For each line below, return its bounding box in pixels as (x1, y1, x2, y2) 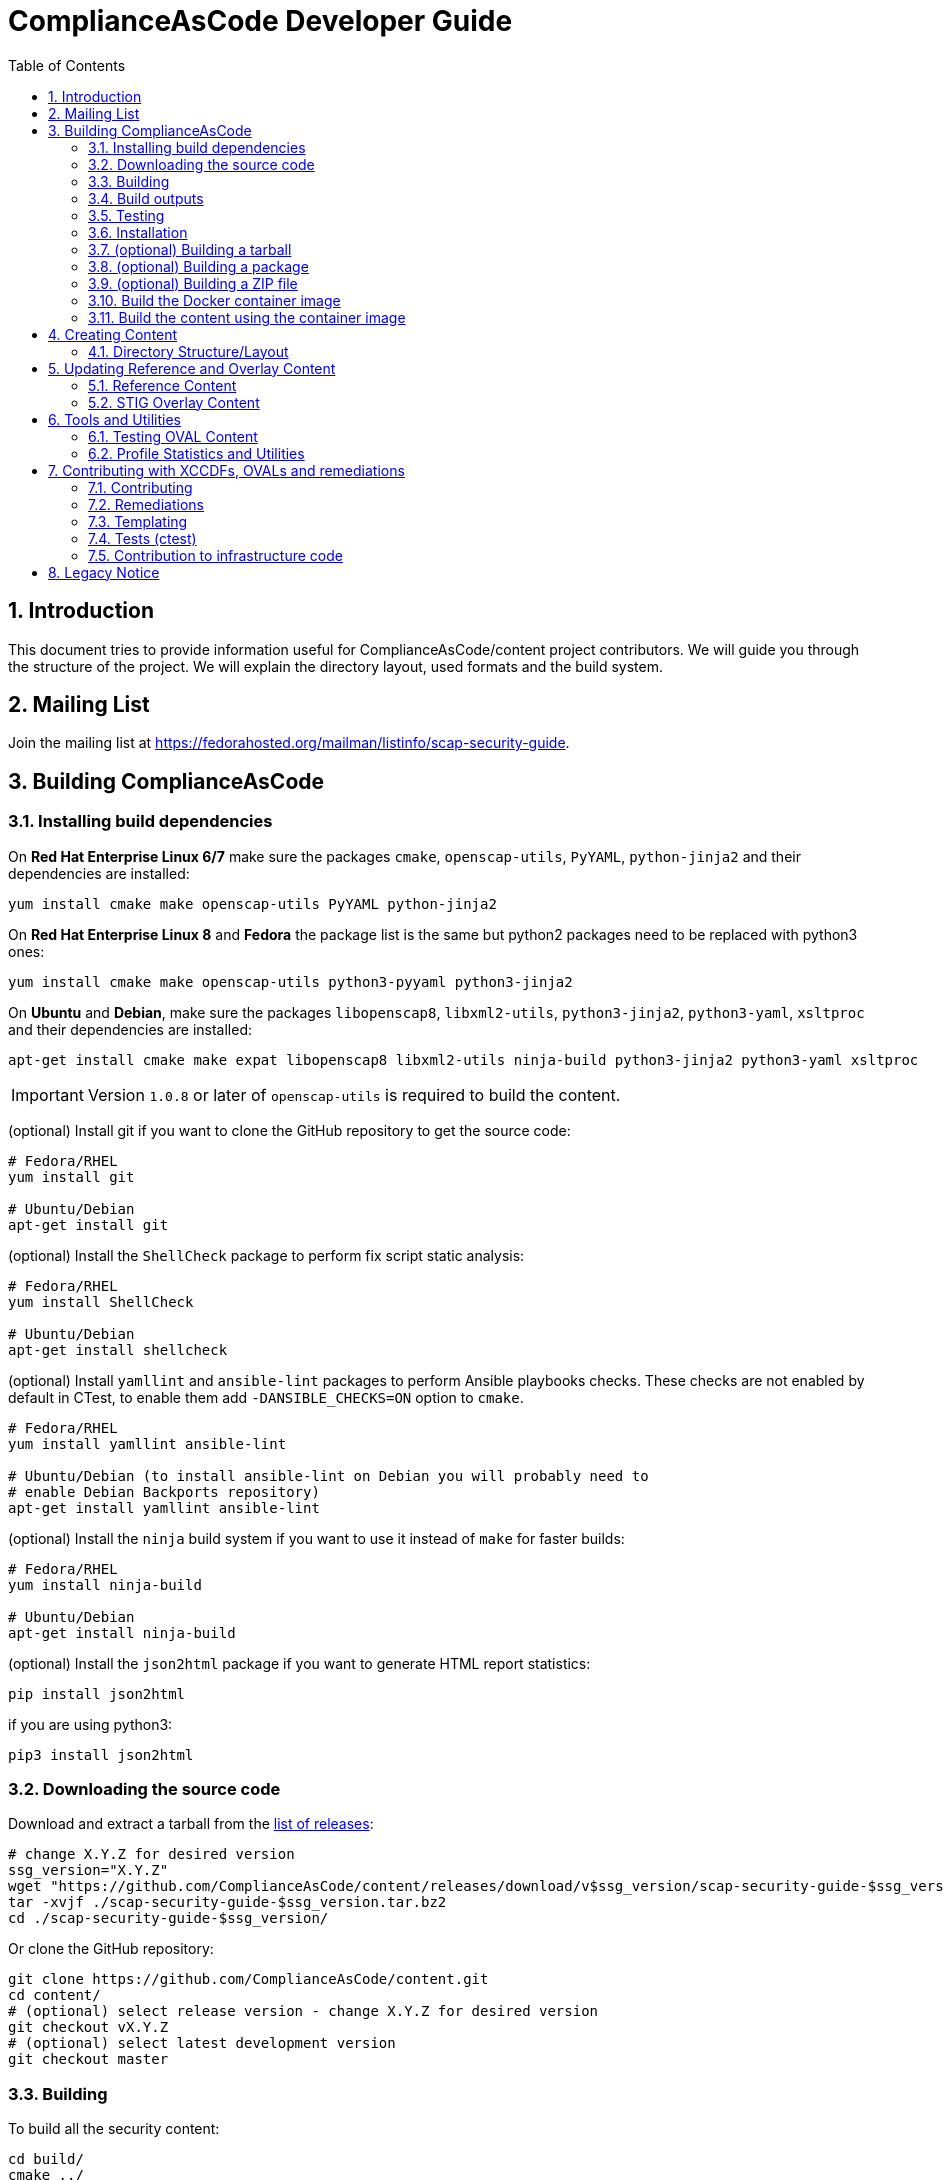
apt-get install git (8, 1216, 169, 1233)
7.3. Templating (88, 512, 188, 530)
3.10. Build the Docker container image (88, 291, 341, 309)
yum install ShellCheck (8, 1293, 194, 1310)
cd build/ (8, 2151, 84, 2168)
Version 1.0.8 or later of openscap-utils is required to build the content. (87, 1084, 621, 1105)
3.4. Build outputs (88, 189, 204, 207)
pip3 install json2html (8, 1746, 194, 1763)
